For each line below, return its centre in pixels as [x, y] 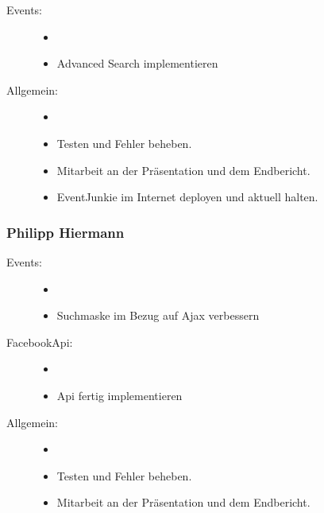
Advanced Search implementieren [137, 63]
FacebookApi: [40, 342]
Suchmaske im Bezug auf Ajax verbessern [158, 315]
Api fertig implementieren [120, 395]
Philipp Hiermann [66, 232]
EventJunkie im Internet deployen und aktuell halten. [187, 197]
